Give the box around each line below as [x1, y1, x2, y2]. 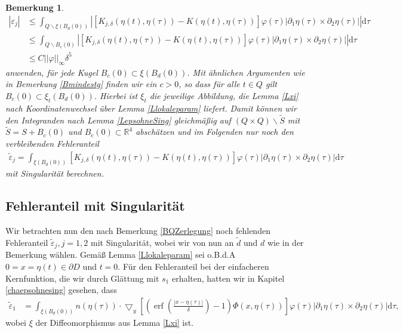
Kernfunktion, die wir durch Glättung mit [5, 272, 159, 284]
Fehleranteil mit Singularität [5, 196, 185, 215]
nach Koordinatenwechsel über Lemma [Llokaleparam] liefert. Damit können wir [5, 101, 297, 114]
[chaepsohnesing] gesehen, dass [5, 283, 117, 296]
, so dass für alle [179, 78, 240, 90]
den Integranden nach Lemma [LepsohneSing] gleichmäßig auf [5, 113, 231, 126]
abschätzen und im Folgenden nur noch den [136, 125, 294, 138]
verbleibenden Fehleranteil [5, 137, 99, 149]
